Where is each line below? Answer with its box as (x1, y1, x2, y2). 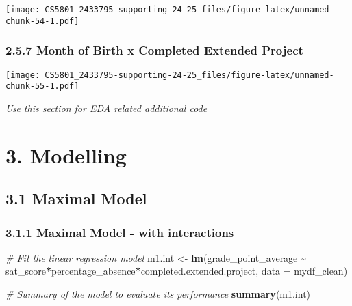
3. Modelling (5, 141, 127, 169)
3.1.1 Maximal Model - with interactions (5, 223, 234, 240)
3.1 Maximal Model (5, 188, 147, 209)
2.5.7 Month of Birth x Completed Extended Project (5, 42, 303, 59)
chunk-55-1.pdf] (5, 81, 79, 92)
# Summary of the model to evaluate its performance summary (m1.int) (5, 287, 311, 301)
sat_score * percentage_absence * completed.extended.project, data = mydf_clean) (5, 264, 348, 278)
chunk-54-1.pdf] (5, 16, 79, 26)
